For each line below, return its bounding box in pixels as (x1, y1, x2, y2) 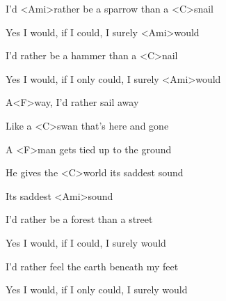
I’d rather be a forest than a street (6, 212, 153, 226)
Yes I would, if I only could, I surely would (6, 282, 188, 297)
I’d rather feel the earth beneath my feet (6, 258, 179, 273)
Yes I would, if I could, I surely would (6, 235, 166, 249)
